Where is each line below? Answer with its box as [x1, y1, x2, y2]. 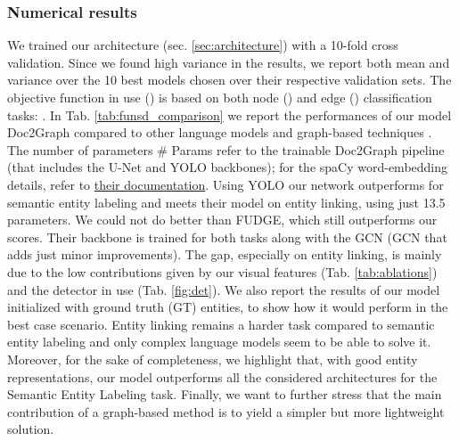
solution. [7, 420, 54, 438]
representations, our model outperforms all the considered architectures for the [7, 367, 438, 386]
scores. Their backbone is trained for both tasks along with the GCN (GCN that [7, 227, 447, 246]
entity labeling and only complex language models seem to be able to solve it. [7, 332, 431, 351]
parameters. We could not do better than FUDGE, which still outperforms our [7, 210, 438, 229]
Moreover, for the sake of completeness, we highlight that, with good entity [7, 349, 418, 368]
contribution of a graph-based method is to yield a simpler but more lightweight [7, 402, 445, 421]
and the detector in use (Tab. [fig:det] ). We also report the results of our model [7, 280, 440, 298]
